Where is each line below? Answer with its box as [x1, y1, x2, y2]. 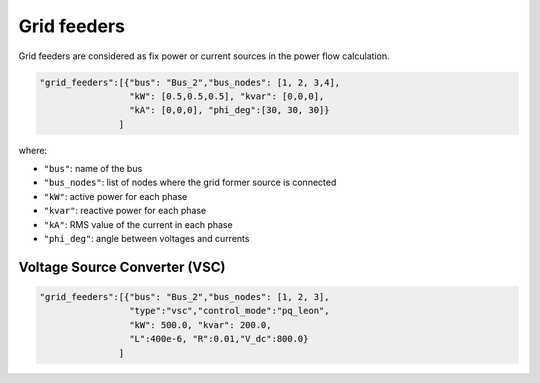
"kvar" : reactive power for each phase [43, 205, 207, 217]
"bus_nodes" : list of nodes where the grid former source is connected [43, 176, 337, 189]
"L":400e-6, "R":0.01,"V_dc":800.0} [128, 333, 309, 345]
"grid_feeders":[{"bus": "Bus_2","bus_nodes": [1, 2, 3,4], [39, 76, 341, 88]
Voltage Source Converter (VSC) [18, 258, 226, 275]
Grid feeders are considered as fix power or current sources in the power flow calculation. [18, 50, 390, 62]
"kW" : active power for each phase [43, 190, 188, 202]
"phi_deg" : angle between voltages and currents [43, 233, 250, 245]
